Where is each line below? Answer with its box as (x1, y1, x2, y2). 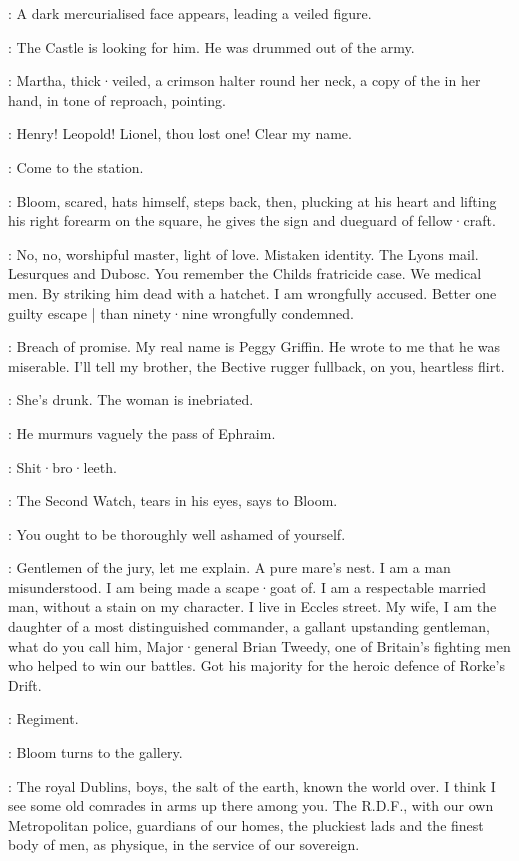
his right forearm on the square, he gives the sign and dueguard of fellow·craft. (8, 210, 496, 231)
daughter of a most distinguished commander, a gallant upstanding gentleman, (8, 616, 490, 637)
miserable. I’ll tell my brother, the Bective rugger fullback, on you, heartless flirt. (8, 355, 505, 376)
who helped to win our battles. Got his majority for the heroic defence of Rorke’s (8, 655, 505, 676)
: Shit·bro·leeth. (8, 456, 117, 477)
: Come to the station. (8, 156, 144, 177)
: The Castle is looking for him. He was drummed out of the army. (8, 36, 415, 57)
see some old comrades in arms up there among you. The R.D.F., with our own (8, 795, 494, 816)
